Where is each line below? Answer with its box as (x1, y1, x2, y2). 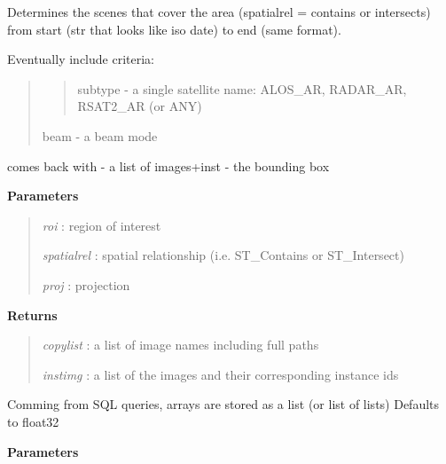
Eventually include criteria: (7, 50, 154, 68)
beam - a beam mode (42, 126, 158, 145)
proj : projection (42, 275, 130, 294)
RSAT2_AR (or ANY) (77, 97, 202, 115)
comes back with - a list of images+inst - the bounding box (7, 156, 330, 175)
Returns (7, 305, 58, 324)
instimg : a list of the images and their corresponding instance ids (42, 365, 399, 383)
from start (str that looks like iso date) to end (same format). (7, 20, 341, 38)
